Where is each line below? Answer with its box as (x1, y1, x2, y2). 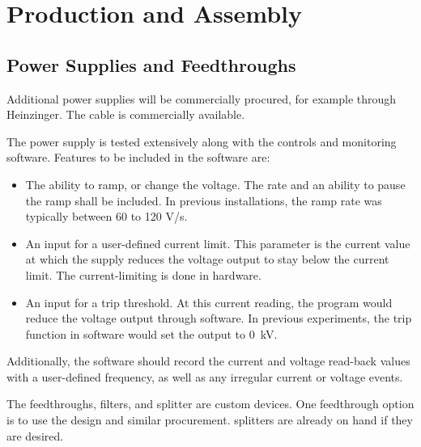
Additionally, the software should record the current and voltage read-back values (6, 352, 410, 369)
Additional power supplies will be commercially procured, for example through (6, 90, 397, 107)
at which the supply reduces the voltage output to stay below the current (25, 251, 389, 268)
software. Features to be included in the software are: (6, 149, 270, 166)
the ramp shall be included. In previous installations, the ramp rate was (25, 192, 382, 209)
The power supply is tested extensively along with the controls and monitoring (6, 133, 397, 150)
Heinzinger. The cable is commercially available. (6, 106, 245, 123)
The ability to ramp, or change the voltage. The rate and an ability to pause (25, 175, 406, 192)
